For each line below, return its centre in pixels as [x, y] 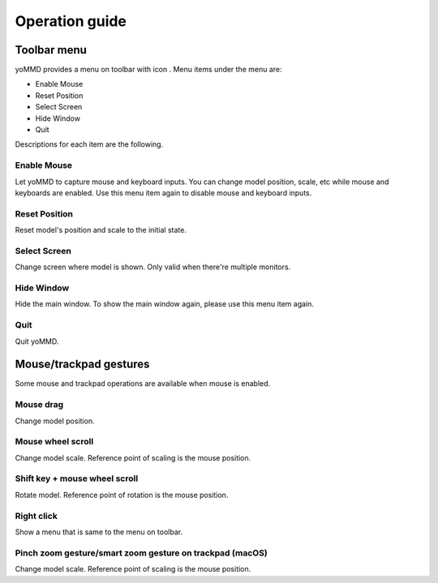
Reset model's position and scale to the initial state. [101, 230]
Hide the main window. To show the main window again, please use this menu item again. [164, 304]
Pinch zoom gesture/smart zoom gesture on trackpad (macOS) [141, 553]
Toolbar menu [51, 50]
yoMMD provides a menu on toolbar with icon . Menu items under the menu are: [149, 70]
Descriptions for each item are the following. [89, 144]
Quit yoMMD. [37, 341]
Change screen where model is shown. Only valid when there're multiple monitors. [153, 267]
